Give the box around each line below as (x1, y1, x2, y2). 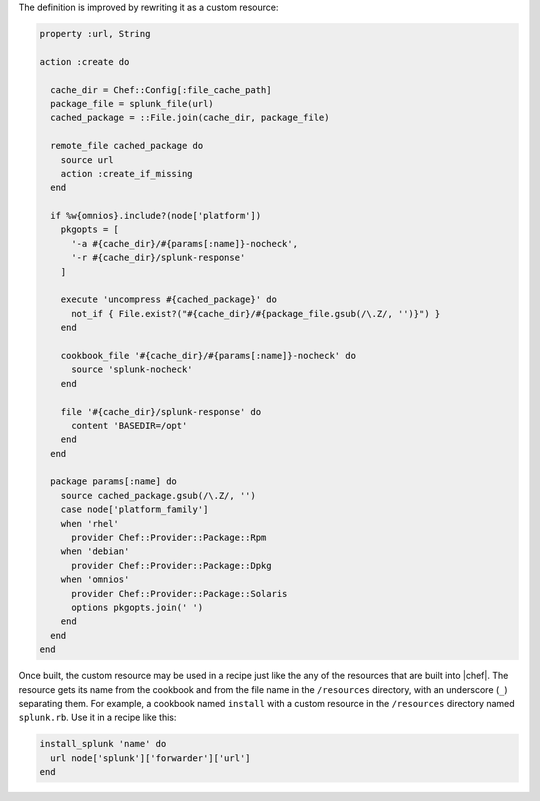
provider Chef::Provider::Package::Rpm (71, 532, 267, 544)
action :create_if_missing (60, 168, 194, 179)
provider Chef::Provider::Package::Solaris (71, 588, 288, 599)
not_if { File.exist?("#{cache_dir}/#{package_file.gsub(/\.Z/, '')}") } (71, 308, 441, 319)
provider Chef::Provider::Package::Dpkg (71, 560, 272, 571)
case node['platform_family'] (60, 504, 209, 515)
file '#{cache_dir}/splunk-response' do (60, 406, 262, 417)
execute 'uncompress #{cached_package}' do (60, 294, 277, 305)
